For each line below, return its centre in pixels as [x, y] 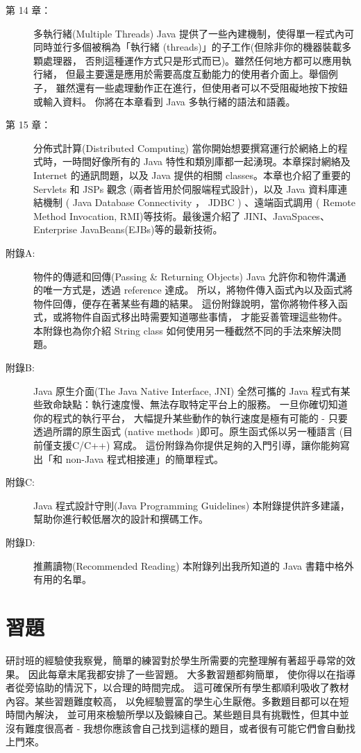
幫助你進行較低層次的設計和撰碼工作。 [121, 519]
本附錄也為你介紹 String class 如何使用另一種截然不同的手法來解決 [183, 330]
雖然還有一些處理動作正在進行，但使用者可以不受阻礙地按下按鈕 [202, 87]
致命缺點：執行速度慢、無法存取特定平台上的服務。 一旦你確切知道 [195, 404]
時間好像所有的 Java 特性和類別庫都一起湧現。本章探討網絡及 [211, 161]
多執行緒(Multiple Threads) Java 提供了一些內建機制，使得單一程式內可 [194, 33]
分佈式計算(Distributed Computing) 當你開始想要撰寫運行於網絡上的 [186, 147]
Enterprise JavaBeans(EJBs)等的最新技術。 [128, 229]
